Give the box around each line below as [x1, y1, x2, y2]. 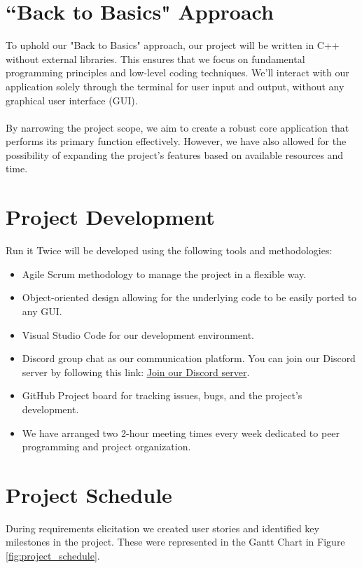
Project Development [6, 202, 215, 231]
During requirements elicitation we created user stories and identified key [6, 520, 319, 535]
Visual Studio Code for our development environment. [22, 327, 254, 342]
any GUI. [22, 303, 62, 318]
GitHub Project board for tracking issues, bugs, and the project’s [22, 388, 302, 403]
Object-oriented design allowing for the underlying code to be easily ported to [22, 290, 356, 305]
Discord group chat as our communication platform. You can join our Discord [22, 351, 356, 366]
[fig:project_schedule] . [6, 548, 100, 563]
